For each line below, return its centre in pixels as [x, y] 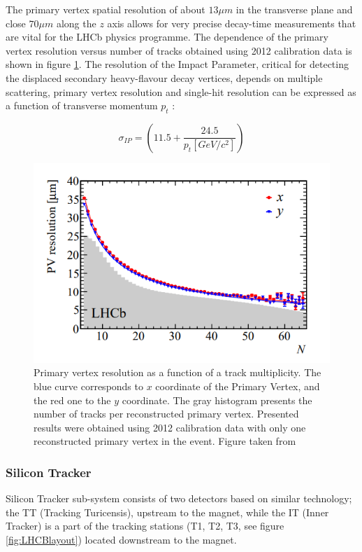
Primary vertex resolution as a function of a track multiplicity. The [178, 372]
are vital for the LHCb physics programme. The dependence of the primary [167, 37]
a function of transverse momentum [82, 105]
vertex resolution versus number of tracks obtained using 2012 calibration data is [179, 50]
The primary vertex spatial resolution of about [106, 9]
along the [76, 23]
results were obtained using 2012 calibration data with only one [170, 427]
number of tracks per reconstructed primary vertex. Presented [166, 414]
